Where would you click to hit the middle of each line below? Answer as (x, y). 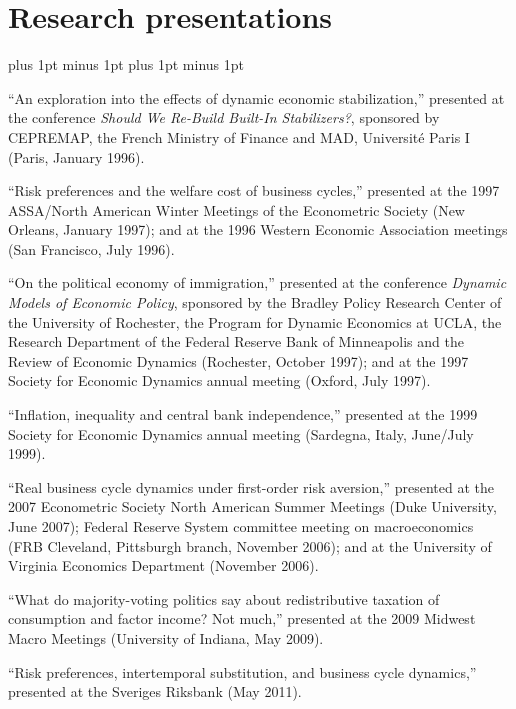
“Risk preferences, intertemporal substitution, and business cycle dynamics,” (242, 671)
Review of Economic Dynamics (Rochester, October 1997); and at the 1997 (238, 360)
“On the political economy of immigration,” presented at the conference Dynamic (257, 282)
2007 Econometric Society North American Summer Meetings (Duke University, (252, 506)
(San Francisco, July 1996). (91, 248)
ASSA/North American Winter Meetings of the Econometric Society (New (236, 209)
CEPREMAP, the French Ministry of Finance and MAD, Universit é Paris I (239, 136)
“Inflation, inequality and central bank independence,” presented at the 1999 (243, 414)
